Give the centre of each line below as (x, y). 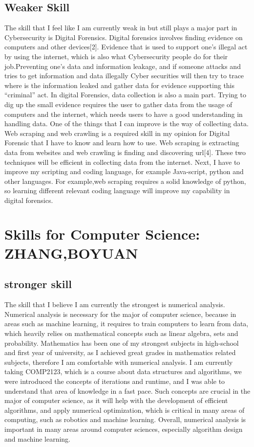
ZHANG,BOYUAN (71, 253)
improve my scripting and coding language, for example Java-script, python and (124, 171)
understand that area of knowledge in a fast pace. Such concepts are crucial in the (127, 391)
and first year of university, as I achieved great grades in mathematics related (120, 352)
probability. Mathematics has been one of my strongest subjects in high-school (122, 343)
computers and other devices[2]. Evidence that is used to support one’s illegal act (126, 47)
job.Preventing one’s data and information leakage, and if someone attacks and (123, 66)
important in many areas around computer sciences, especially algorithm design (124, 429)
